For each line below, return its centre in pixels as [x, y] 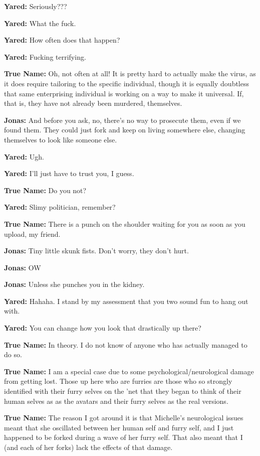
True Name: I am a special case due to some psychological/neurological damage [129, 371]
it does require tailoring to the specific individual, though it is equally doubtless [127, 83]
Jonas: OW [23, 267]
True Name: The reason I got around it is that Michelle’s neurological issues [124, 418]
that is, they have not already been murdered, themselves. [93, 103]
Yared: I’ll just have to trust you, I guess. [69, 173]
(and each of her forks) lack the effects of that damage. [88, 447]
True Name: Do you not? [45, 190]
